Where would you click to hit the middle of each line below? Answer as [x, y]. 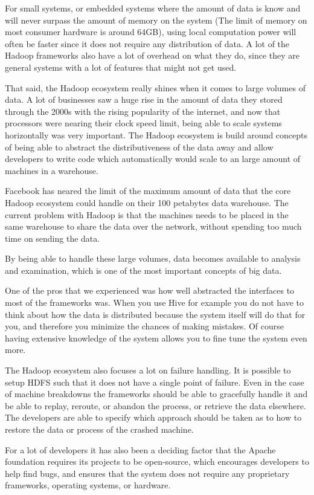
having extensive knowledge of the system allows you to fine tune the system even [156, 338]
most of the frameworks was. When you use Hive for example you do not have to [155, 302]
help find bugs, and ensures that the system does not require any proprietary [147, 473]
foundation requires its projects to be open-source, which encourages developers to [157, 461]
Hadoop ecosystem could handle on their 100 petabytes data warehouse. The [147, 202]
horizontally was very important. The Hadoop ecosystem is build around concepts [156, 134]
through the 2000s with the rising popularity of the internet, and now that [143, 111]
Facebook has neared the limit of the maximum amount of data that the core [148, 191]
